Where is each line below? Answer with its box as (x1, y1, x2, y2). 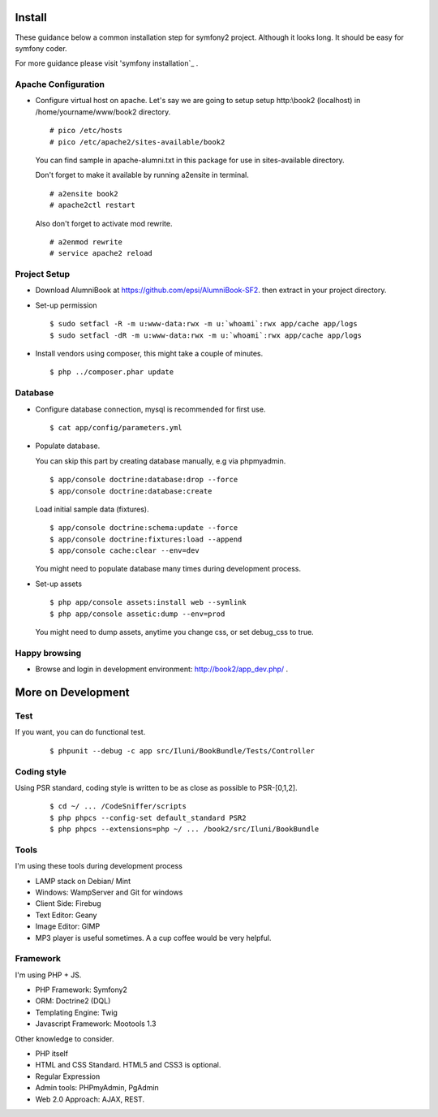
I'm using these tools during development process (15, 861, 182, 871)
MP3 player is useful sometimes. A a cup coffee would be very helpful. (35, 933, 272, 942)
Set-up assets (35, 579, 83, 589)
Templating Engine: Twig (35, 1007, 118, 1017)
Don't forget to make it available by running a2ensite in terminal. (35, 170, 249, 180)
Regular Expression (35, 1072, 101, 1081)
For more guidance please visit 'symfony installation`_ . (15, 58, 199, 68)
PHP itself (35, 1049, 69, 1059)
